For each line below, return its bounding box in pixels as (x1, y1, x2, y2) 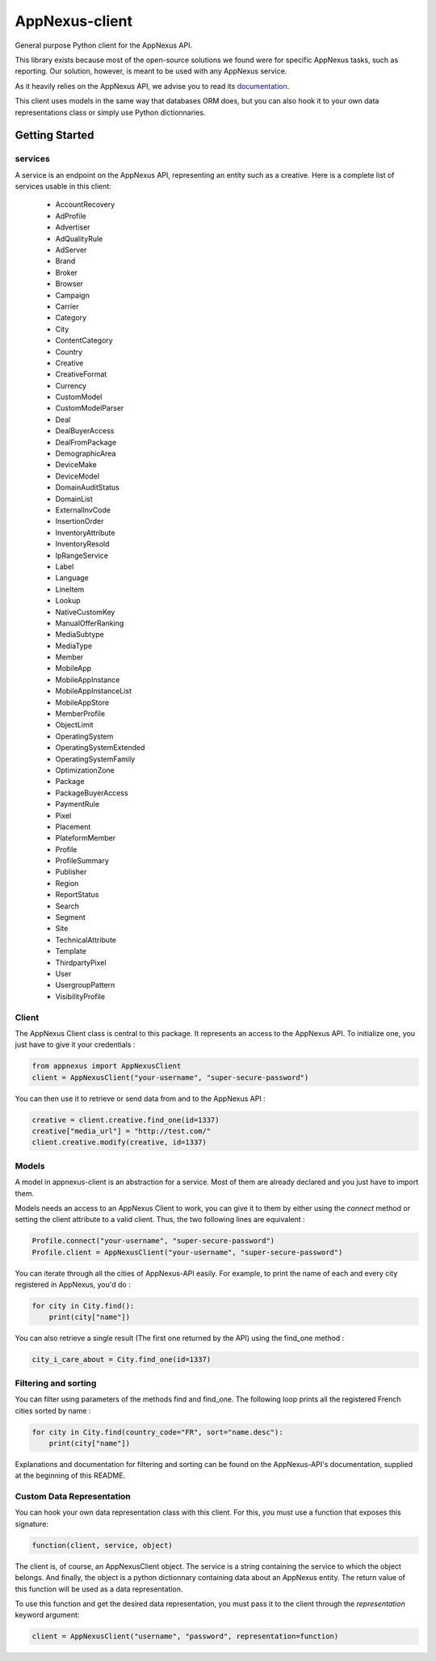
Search (55, 901, 80, 911)
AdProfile (55, 211, 86, 221)
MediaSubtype (55, 630, 104, 639)
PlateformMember (55, 833, 116, 843)
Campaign (55, 290, 90, 300)
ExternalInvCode (55, 505, 111, 515)
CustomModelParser (55, 403, 124, 413)
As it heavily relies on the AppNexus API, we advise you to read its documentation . (15, 81, 290, 91)
